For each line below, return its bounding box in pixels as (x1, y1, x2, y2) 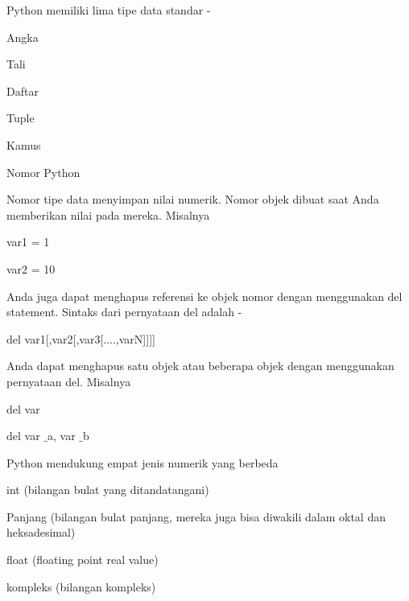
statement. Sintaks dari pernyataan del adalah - (6, 303, 242, 320)
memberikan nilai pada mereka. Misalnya (6, 206, 210, 223)
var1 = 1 (6, 233, 50, 250)
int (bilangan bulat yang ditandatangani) (6, 481, 209, 498)
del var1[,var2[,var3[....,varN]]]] (6, 330, 155, 347)
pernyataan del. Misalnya (6, 373, 131, 389)
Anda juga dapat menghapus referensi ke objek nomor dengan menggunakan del (6, 287, 403, 304)
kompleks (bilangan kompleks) (6, 578, 156, 595)
